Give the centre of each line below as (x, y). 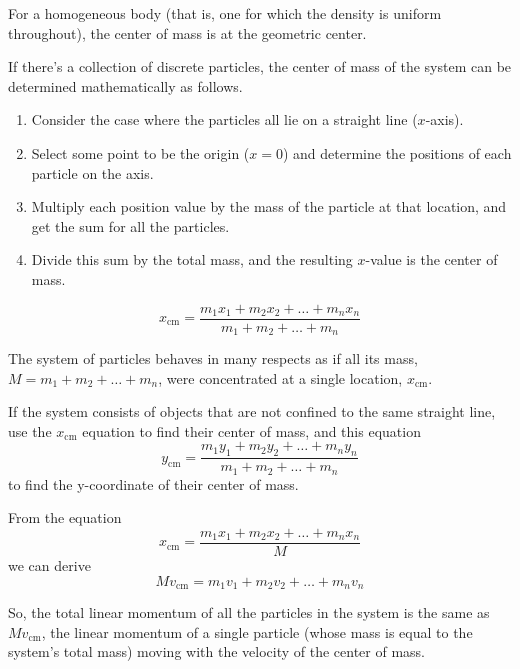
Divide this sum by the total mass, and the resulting (192, 259)
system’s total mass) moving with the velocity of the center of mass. (217, 651)
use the (30, 430)
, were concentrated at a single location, (280, 377)
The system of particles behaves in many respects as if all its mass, (213, 358)
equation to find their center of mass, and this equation (251, 430)
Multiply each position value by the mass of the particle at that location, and (269, 206)
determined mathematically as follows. (125, 85)
